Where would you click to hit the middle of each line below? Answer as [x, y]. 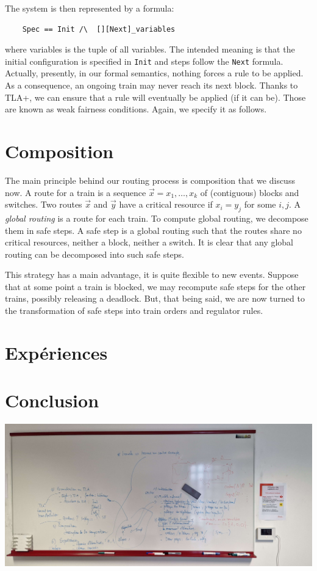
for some [260, 204]
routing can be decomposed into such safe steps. [95, 254]
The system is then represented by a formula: [90, 8]
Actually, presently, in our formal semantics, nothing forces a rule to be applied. [154, 73]
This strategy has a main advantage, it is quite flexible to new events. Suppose [152, 275]
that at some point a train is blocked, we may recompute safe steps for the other [155, 286]
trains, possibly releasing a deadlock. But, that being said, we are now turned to [155, 298]
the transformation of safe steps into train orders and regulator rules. [134, 311]
